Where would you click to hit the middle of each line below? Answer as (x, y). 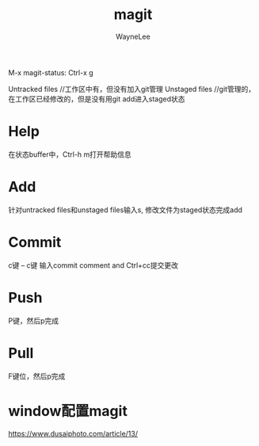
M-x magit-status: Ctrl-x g (51, 72)
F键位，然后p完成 (37, 376)
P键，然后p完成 (34, 320)
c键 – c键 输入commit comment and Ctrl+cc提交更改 (93, 265)
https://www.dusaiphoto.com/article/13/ (73, 433)
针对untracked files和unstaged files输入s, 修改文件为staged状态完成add (126, 210)
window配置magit (68, 411)
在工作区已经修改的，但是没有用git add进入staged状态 (97, 99)
